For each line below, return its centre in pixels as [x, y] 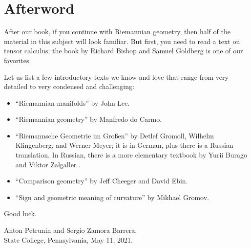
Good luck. [21, 214]
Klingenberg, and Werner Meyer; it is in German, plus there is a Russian [124, 145]
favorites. [18, 60]
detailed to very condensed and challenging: [69, 86]
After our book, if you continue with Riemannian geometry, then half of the [117, 32]
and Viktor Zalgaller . [48, 164]
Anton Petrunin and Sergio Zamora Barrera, [71, 230]
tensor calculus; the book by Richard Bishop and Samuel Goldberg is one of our [124, 51]
